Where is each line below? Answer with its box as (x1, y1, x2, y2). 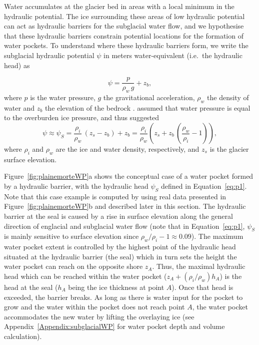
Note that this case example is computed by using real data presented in (4, 191, 226, 201)
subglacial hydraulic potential (4, 50, 94, 60)
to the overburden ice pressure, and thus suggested (4, 112, 159, 123)
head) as (4, 60, 30, 70)
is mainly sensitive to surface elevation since (4, 231, 139, 241)
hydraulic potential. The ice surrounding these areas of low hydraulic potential (4, 11, 245, 21)
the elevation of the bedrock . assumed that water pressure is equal (44, 102, 250, 113)
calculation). (4, 330, 42, 341)
